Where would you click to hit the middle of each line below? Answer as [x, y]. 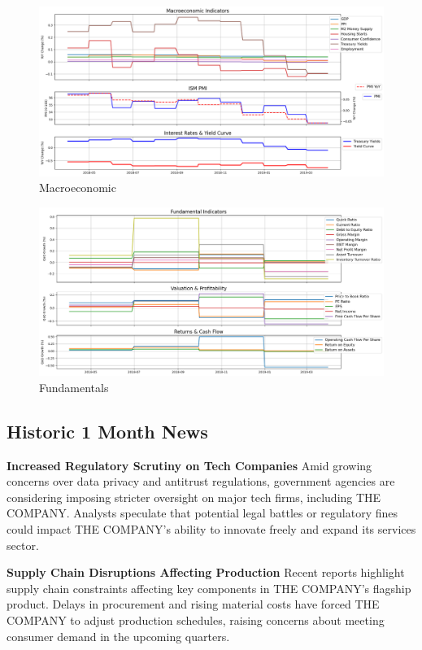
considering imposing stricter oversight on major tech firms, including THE [194, 497]
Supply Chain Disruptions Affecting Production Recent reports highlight [206, 572]
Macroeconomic [78, 188]
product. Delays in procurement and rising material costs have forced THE [193, 604]
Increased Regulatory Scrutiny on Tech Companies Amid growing [189, 465]
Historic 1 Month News [107, 431]
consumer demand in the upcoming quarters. [118, 636]
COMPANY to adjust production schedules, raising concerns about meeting [196, 620]
